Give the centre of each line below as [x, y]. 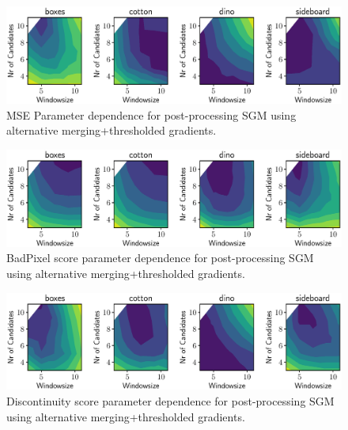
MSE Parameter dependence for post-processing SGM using [151, 114]
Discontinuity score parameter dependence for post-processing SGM [170, 401]
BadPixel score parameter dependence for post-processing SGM [160, 258]
